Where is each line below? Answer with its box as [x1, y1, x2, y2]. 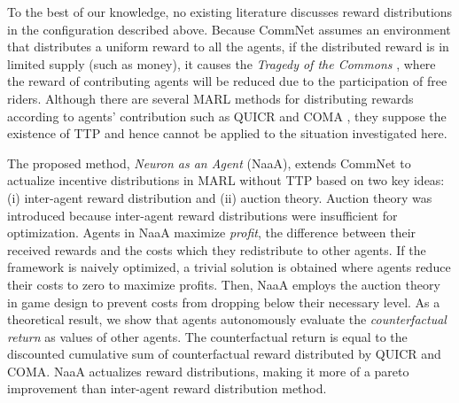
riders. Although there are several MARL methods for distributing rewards [7, 89, 414, 107]
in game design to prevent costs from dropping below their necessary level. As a [7, 292, 440, 311]
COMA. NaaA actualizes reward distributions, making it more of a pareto [7, 361, 409, 380]
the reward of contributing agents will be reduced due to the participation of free [7, 72, 447, 90]
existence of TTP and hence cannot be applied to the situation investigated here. [7, 124, 447, 143]
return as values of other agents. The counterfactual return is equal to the [7, 327, 408, 345]
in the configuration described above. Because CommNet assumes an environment [7, 19, 451, 38]
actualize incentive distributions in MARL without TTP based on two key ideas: [7, 171, 445, 190]
